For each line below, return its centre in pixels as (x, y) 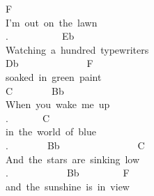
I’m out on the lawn (52, 22)
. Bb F (68, 173)
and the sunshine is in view (68, 186)
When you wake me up (58, 104)
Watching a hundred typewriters (77, 49)
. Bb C (75, 145)
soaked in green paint (54, 76)
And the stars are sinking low (73, 159)
